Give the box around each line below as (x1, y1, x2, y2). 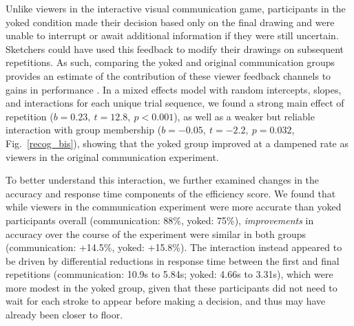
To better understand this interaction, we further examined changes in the (6, 173, 320, 187)
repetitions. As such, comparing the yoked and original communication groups (6, 55, 335, 69)
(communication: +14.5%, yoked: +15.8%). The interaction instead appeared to (6, 240, 342, 254)
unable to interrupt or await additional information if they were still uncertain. (6, 28, 339, 43)
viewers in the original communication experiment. (6, 149, 219, 164)
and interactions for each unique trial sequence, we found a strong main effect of (6, 96, 344, 110)
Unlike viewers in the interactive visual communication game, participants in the (6, 1, 346, 15)
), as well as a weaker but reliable (174, 109, 315, 123)
